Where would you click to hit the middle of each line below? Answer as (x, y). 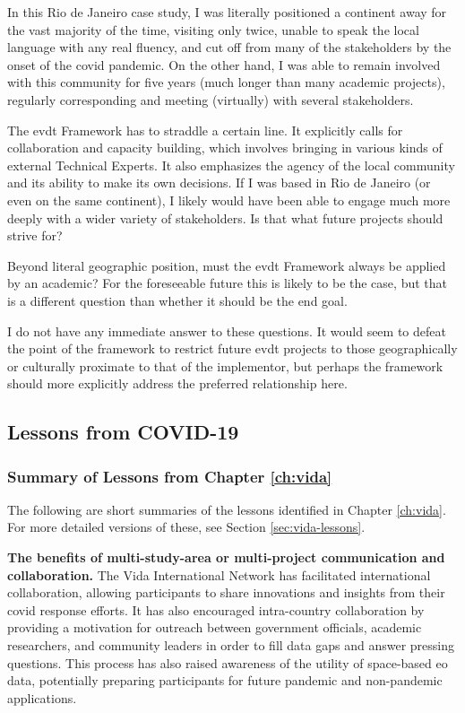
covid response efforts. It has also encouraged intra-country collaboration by (216, 609)
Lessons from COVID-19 (123, 432)
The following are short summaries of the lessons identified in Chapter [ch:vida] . (227, 509)
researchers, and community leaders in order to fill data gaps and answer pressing (231, 645)
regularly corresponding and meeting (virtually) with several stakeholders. (211, 99)
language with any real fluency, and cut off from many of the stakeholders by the (229, 47)
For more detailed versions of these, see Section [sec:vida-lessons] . (186, 527)
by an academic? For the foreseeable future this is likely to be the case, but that (227, 283)
